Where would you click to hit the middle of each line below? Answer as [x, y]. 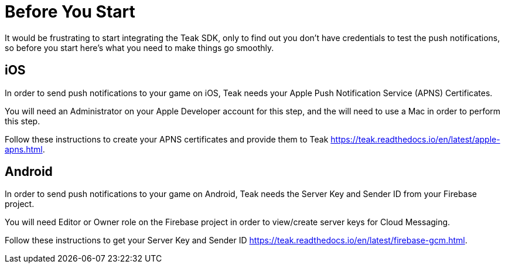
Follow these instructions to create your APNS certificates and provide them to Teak [167, 139]
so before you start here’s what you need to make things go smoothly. [139, 48]
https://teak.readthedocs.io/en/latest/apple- [415, 139]
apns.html [24, 149]
